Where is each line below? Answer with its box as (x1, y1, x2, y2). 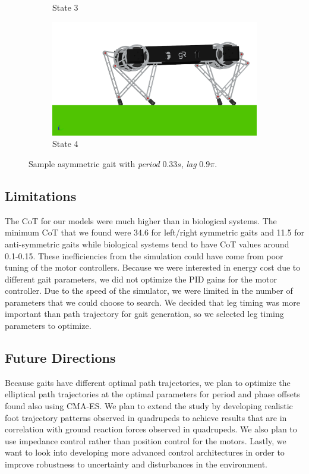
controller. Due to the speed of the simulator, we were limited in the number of (5, 284, 293, 297)
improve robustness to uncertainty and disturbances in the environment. (5, 458, 267, 470)
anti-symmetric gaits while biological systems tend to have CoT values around (5, 237, 289, 250)
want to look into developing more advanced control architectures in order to (5, 446, 285, 459)
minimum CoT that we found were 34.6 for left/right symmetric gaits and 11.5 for (5, 226, 304, 238)
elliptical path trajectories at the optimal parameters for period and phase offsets (5, 388, 300, 400)
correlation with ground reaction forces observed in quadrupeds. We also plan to (5, 423, 297, 435)
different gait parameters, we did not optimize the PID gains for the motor (5, 272, 278, 285)
